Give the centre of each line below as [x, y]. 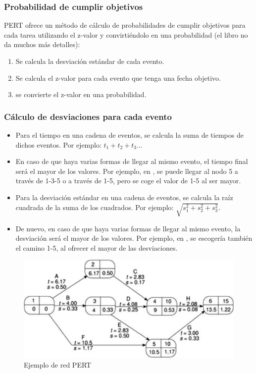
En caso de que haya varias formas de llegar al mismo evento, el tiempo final [132, 161]
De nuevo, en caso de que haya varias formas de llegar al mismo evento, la [128, 228]
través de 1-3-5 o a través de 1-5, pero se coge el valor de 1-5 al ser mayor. [128, 181]
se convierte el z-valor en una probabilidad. [81, 94]
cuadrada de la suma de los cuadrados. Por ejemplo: [95, 207]
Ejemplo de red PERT [58, 364]
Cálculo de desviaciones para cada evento [88, 116]
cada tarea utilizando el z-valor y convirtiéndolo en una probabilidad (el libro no [126, 34]
